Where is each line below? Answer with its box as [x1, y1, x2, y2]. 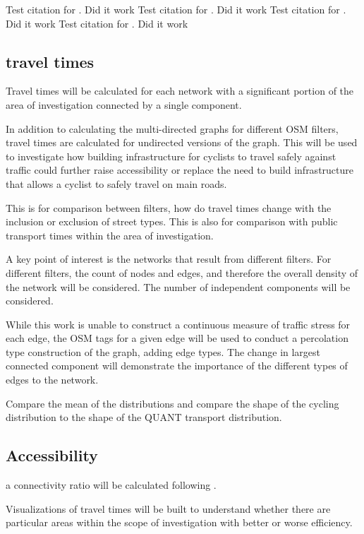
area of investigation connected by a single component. [6, 97, 242, 112]
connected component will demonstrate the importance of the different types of [6, 358, 348, 373]
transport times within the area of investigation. [6, 227, 214, 242]
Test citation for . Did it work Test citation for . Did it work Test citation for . [6, 2, 346, 16]
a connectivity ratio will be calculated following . [6, 477, 217, 492]
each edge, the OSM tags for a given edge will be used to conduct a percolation [6, 331, 348, 345]
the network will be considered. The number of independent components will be [6, 279, 351, 294]
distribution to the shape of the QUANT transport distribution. [6, 410, 282, 425]
